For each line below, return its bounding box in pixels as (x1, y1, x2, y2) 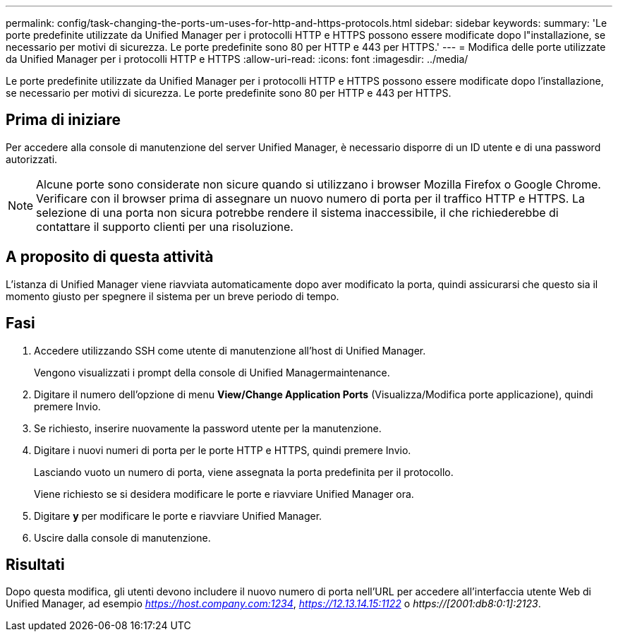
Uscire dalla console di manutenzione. (34, 531, 211, 544)
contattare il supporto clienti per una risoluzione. (36, 219, 293, 234)
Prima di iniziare (6, 111, 121, 129)
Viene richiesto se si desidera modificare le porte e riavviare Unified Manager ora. (34, 487, 414, 500)
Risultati (6, 555, 65, 573)
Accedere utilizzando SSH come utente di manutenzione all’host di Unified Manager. (34, 344, 426, 357)
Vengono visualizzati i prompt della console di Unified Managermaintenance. (34, 366, 390, 379)
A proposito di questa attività (6, 248, 214, 266)
